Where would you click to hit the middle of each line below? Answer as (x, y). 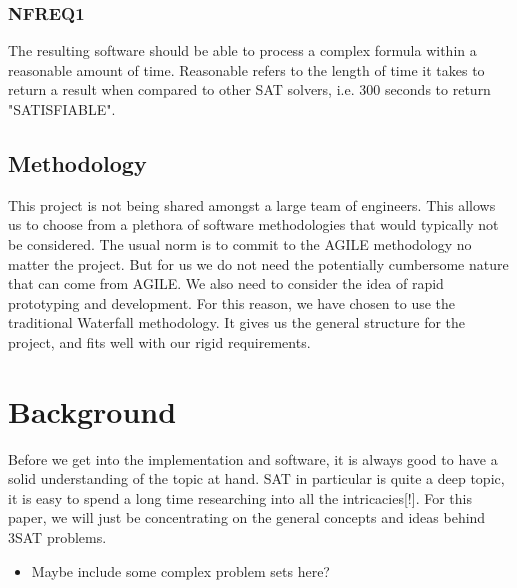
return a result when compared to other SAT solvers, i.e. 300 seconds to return (249, 89)
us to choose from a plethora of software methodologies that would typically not (253, 224)
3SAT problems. (57, 537)
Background (92, 410)
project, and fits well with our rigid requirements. (159, 341)
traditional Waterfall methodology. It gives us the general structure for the (237, 322)
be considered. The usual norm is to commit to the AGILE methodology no (240, 243)
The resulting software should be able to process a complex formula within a (242, 50)
